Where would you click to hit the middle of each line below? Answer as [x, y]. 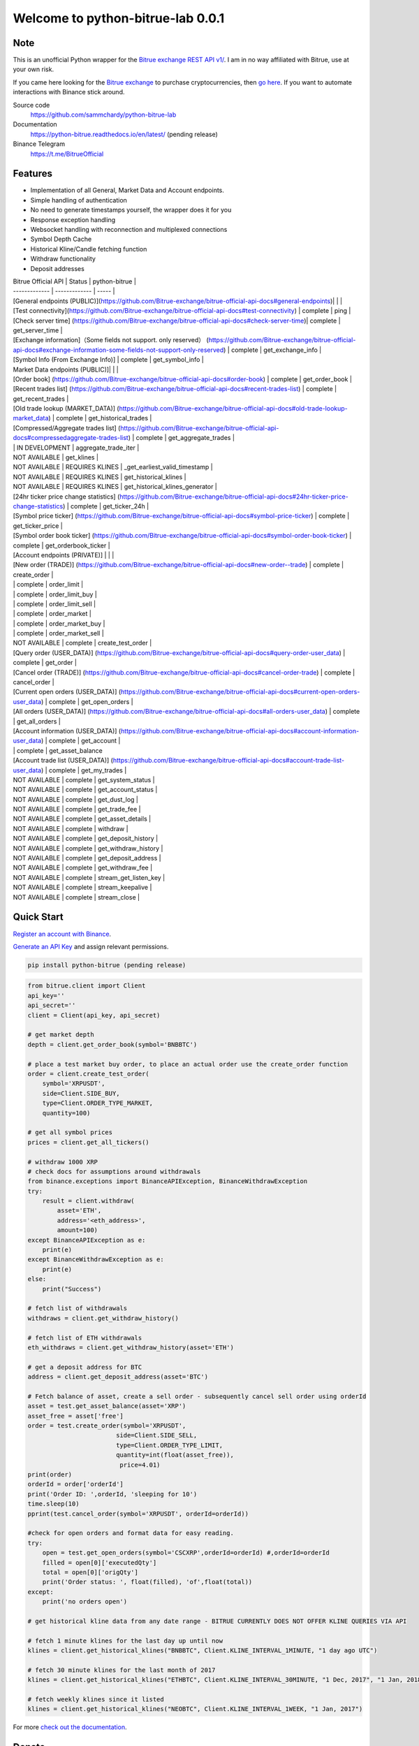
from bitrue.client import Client [87, 986]
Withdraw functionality [63, 259]
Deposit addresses [58, 268]
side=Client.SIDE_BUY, [81, 1093]
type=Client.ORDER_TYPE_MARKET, [98, 1103]
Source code [31, 105]
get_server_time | [38, 330]
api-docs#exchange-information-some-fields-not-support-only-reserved [118, 350]
